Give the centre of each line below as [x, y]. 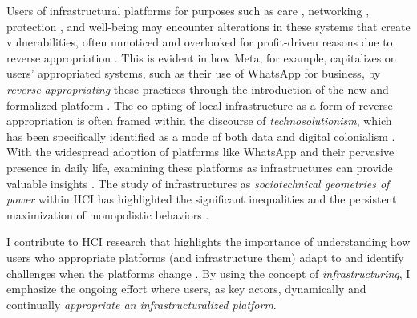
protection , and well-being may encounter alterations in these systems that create [208, 26]
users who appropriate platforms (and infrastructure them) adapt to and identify [205, 257]
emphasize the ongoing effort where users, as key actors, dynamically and [186, 289]
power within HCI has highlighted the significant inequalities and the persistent [202, 199]
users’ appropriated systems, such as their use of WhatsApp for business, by [194, 73]
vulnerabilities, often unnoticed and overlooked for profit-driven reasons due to [200, 42]
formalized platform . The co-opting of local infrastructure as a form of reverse [200, 105]
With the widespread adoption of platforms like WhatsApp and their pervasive [200, 152]
